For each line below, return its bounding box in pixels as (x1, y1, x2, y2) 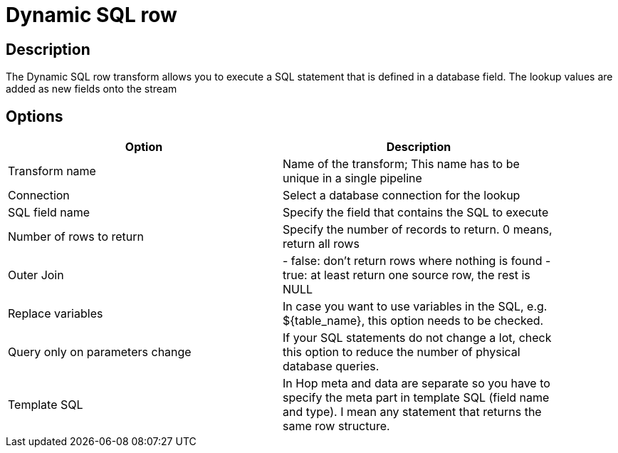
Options (6, 107, 63, 125)
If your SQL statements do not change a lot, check (283, 330, 552, 345)
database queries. (283, 359, 379, 374)
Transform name (8, 164, 96, 179)
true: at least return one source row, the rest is (283, 268, 530, 283)
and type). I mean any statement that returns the (283, 405, 542, 420)
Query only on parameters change (8, 345, 192, 360)
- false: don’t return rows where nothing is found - (283, 254, 551, 269)
